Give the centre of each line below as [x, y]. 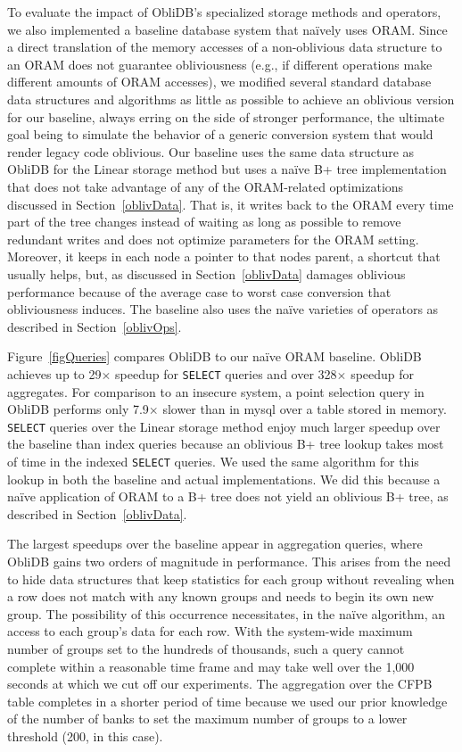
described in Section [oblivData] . [97, 513]
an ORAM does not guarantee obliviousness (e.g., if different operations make [220, 64]
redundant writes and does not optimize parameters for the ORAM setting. [213, 239]
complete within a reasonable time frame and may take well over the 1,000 [211, 666]
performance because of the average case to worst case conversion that [199, 291]
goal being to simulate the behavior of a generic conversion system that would [220, 134]
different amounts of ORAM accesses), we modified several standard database [219, 82]
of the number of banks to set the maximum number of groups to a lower [207, 719]
